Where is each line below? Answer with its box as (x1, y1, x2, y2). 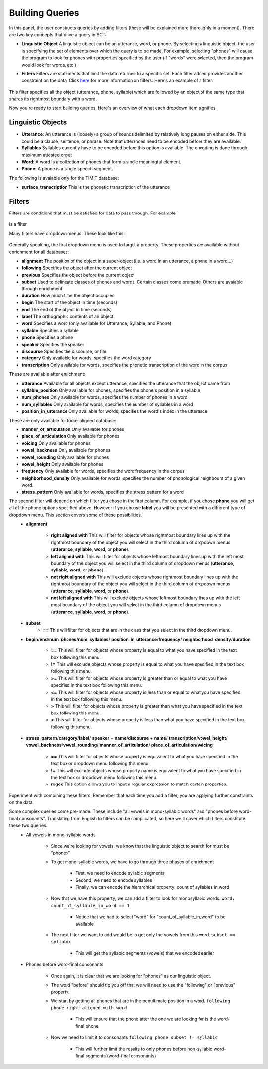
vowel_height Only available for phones (21, 461, 104, 467)
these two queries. (9, 822, 48, 829)
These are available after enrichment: (9, 371, 86, 377)
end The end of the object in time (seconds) (21, 306, 112, 312)
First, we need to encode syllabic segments (75, 870, 165, 876)
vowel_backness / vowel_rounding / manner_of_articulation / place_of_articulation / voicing (26, 742, 213, 748)
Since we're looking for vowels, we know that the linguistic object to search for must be (51, 843, 230, 849)
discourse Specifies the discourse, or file (21, 348, 107, 355)
